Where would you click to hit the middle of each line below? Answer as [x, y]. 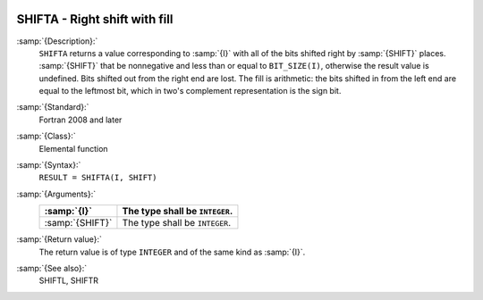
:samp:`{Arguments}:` [56, 194]
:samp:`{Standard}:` [53, 107]
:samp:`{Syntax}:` [49, 165]
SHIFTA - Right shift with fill [95, 19]
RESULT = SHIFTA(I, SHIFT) [98, 178]
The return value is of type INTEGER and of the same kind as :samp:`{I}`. [172, 252]
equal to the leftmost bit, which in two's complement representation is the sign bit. [190, 91]
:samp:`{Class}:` [46, 136]
